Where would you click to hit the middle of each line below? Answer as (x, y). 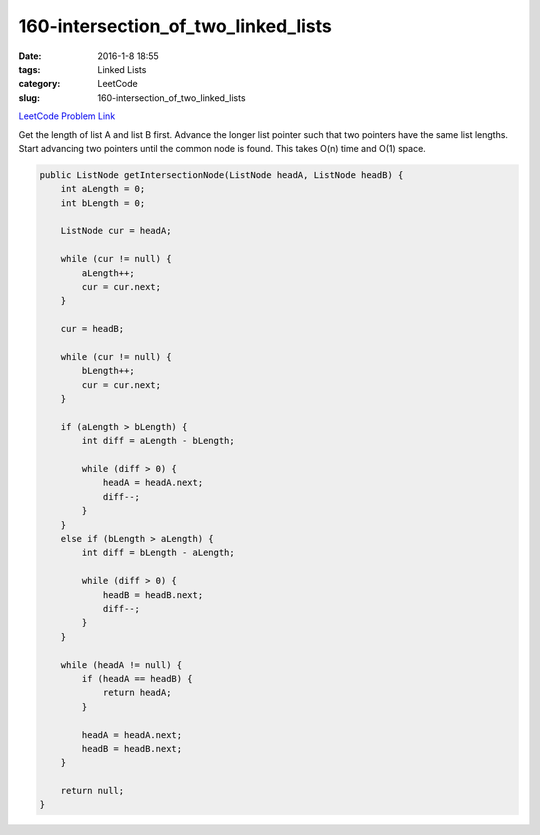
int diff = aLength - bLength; (158, 441)
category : (39, 84)
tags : (29, 69)
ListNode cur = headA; (116, 231)
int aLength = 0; (103, 189)
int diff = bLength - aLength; (158, 553)
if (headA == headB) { (137, 678)
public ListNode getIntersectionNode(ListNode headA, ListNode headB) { (221, 174)
